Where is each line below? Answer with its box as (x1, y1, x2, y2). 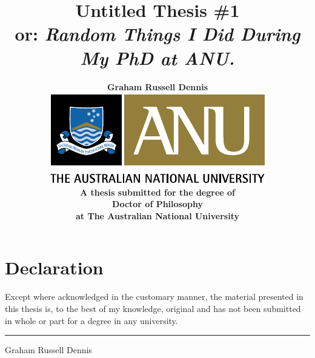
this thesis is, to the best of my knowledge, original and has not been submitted (5, 302, 301, 314)
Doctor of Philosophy (112, 197, 203, 210)
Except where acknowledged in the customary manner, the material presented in (5, 290, 303, 303)
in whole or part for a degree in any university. (5, 314, 178, 327)
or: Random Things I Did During (15, 21, 300, 47)
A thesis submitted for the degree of (80, 185, 235, 198)
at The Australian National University (76, 209, 239, 222)
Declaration (5, 255, 104, 280)
